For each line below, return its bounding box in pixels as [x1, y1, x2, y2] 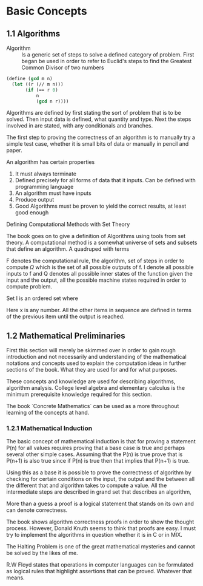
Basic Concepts [6, 4, 88, 18]
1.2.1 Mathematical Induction [6, 424, 93, 432]
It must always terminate [15, 170, 77, 177]
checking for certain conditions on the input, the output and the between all [6, 475, 195, 483]
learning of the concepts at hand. [6, 409, 90, 417]
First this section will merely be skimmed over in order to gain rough [6, 347, 176, 354]
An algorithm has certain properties [6, 158, 95, 166]
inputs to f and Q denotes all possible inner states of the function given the [6, 270, 193, 278]
